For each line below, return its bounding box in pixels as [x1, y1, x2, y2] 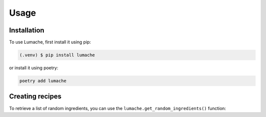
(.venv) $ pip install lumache [19, 52, 96, 58]
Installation [9, 26, 44, 34]
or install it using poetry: [9, 65, 59, 71]
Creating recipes [9, 92, 62, 101]
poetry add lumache [19, 78, 66, 84]
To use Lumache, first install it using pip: [9, 39, 91, 45]
